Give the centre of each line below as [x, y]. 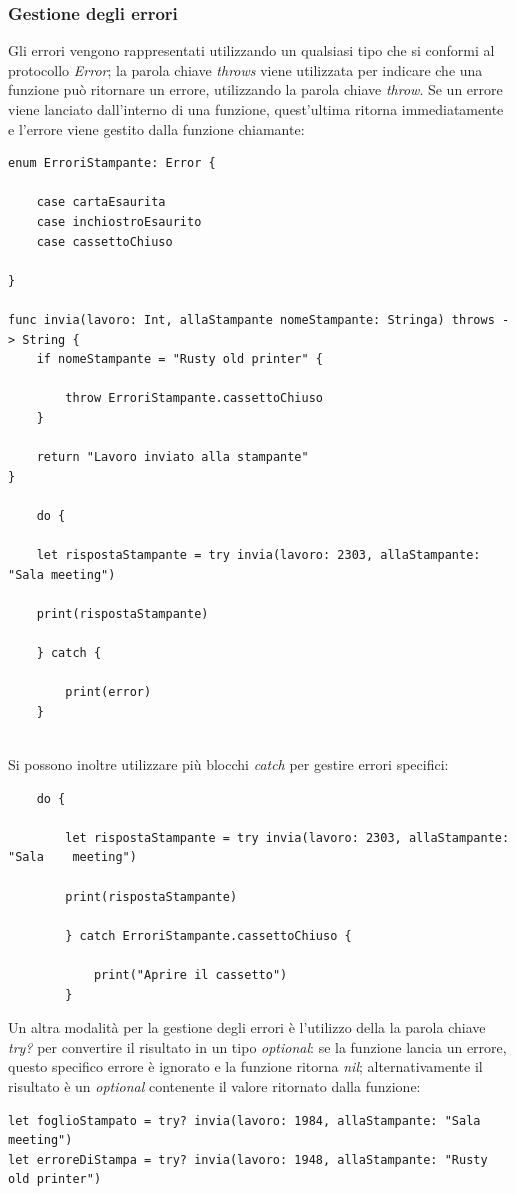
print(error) [108, 692]
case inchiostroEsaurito [119, 221]
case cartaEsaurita [101, 202]
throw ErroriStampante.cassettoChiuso [194, 398]
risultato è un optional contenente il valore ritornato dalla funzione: [214, 1085]
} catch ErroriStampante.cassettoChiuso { [208, 935]
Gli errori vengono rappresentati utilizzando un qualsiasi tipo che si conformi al [251, 50]
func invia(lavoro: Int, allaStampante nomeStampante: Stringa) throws [251, 319]
